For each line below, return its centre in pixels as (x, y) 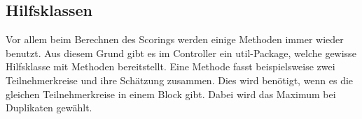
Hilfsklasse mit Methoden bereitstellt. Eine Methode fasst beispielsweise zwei (170, 66)
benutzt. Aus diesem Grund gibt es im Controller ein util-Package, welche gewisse (181, 53)
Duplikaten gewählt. (49, 108)
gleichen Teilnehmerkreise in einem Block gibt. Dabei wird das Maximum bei (171, 94)
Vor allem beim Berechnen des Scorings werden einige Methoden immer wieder (175, 39)
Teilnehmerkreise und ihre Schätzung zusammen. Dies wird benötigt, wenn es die (180, 80)
